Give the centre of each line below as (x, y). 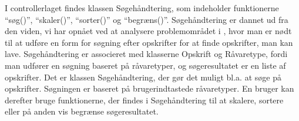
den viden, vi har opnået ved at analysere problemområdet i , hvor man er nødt (148, 31)
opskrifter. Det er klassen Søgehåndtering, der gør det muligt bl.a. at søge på (143, 77)
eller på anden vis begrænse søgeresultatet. (82, 111)
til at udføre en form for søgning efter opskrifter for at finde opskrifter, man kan (149, 42)
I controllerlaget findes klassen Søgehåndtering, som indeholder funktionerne (142, 8)
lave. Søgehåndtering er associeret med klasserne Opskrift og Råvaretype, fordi (146, 54)
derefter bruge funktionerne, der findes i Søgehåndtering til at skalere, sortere (144, 100)
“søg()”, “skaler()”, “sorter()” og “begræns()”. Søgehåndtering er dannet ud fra (147, 19)
